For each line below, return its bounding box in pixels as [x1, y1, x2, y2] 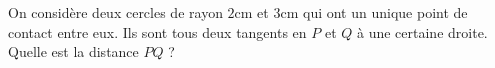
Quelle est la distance [8, 41, 139, 62]
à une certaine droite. [357, 21, 488, 42]
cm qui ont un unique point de [280, 2, 468, 22]
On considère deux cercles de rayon [8, 2, 223, 22]
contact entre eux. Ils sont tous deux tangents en [8, 21, 307, 42]
